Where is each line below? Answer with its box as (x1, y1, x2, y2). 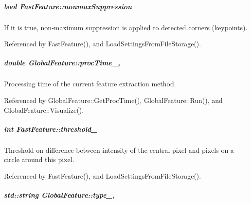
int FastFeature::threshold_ (4, 123, 97, 134)
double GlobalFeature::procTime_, (4, 58, 120, 68)
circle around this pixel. (4, 154, 74, 164)
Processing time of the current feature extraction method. (4, 79, 176, 89)
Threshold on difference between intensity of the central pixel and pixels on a (4, 144, 234, 155)
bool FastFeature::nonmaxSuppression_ (4, 1, 138, 11)
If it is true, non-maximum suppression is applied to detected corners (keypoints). (4, 22, 248, 32)
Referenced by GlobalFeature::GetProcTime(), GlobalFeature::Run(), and (4, 95, 223, 105)
